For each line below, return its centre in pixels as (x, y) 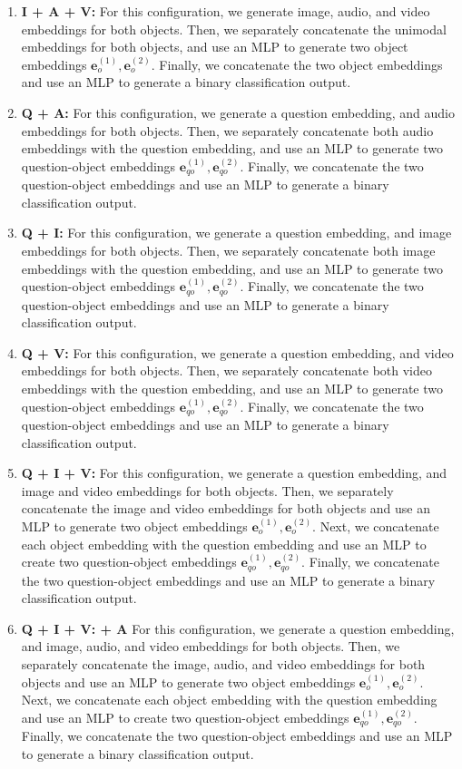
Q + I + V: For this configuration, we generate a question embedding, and (234, 473)
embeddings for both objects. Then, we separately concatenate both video (226, 370)
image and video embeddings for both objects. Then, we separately (207, 490)
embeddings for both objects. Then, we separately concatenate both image (228, 250)
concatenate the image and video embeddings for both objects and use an (226, 508)
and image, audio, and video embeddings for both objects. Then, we (211, 646)
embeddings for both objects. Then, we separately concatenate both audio (227, 130)
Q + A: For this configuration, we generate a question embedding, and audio (238, 112)
